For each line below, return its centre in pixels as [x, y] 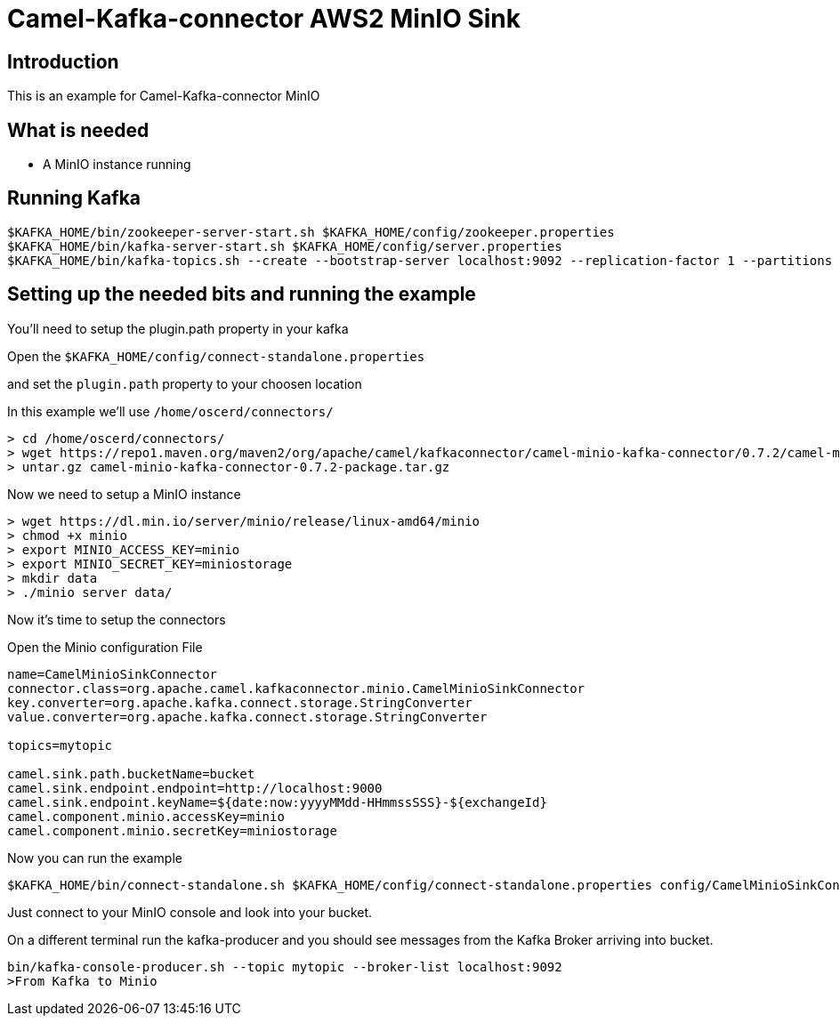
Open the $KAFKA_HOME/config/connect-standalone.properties [216, 356]
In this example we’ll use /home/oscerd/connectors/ [170, 411]
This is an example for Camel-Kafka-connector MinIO [164, 96]
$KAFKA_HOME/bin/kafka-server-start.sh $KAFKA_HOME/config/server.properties [285, 246]
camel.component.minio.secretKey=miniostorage [172, 830]
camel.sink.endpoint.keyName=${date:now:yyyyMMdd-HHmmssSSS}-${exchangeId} [277, 802]
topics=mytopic [60, 745]
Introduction [63, 61]
